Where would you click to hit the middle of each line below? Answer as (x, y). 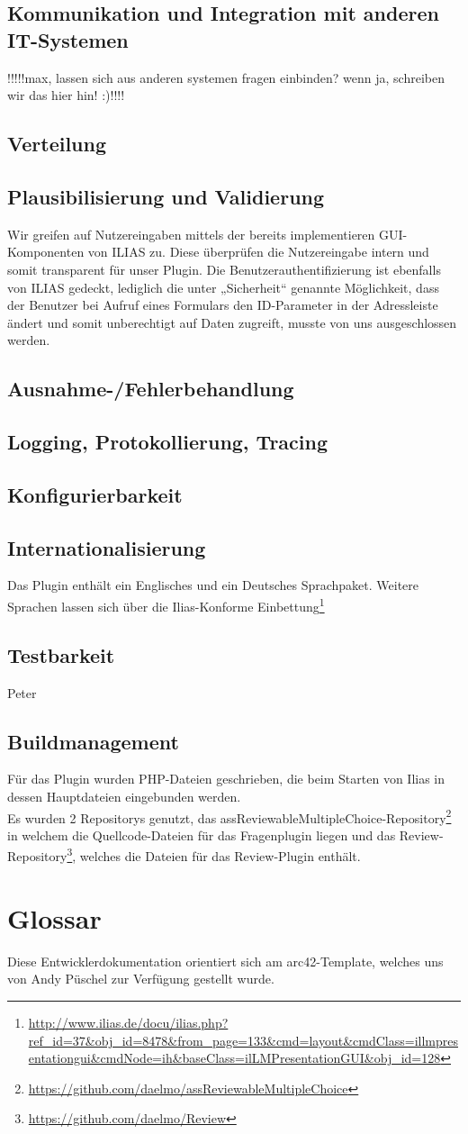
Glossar (54, 917)
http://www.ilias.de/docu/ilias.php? (128, 1022)
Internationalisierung (107, 547)
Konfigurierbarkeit (95, 494)
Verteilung (57, 144)
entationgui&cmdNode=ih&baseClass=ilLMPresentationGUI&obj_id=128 (234, 1058)
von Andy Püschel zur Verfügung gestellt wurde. (141, 979)
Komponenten (46, 252)
